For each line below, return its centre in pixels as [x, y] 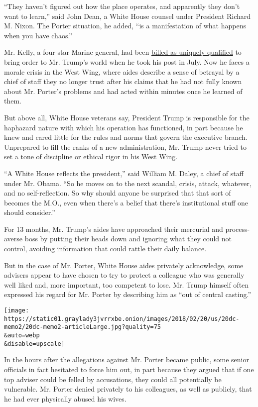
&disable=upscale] [34, 344]
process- [238, 229]
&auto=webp [22, 335]
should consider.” [30, 212]
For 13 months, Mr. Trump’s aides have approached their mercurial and [114, 229]
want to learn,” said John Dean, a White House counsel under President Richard [128, 16]
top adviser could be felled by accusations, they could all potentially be [113, 379]
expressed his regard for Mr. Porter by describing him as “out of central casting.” [128, 294]
